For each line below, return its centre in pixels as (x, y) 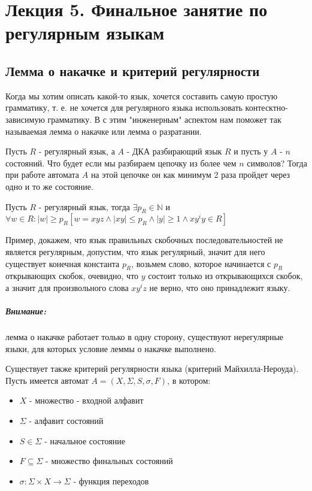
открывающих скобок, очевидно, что (72, 276)
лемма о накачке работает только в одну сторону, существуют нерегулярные (145, 337)
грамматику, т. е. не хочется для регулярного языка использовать (124, 107)
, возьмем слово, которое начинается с (201, 263)
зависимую (25, 119)
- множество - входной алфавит (87, 400)
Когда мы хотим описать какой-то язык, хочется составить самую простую (142, 96)
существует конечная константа (63, 263)
